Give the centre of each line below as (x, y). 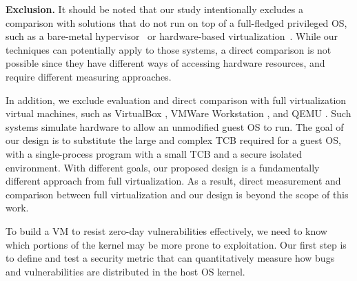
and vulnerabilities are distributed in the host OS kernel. (125, 271)
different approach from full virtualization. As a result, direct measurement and (173, 181)
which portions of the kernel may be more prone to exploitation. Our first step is (176, 244)
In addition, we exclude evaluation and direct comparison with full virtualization (176, 100)
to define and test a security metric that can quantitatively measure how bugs (170, 258)
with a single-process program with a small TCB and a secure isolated (154, 153)
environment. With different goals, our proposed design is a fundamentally (163, 167)
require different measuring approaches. (89, 76)
